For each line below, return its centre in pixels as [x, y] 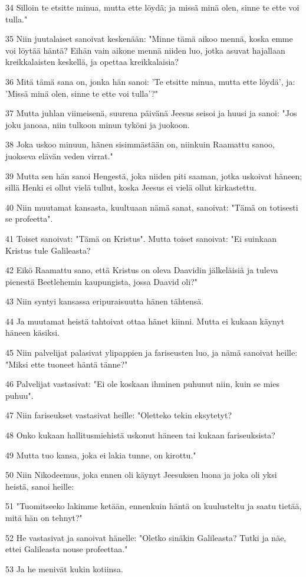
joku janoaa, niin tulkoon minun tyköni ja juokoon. [98, 124]
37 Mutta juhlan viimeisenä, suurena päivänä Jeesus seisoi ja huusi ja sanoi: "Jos [151, 113]
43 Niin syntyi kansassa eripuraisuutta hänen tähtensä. [105, 301]
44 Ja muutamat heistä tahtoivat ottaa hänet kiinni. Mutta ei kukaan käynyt [145, 321]
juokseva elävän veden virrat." [59, 155]
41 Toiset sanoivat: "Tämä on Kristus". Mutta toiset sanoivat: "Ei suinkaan [141, 238]
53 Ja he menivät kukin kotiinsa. [64, 568]
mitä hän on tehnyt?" [44, 517]
